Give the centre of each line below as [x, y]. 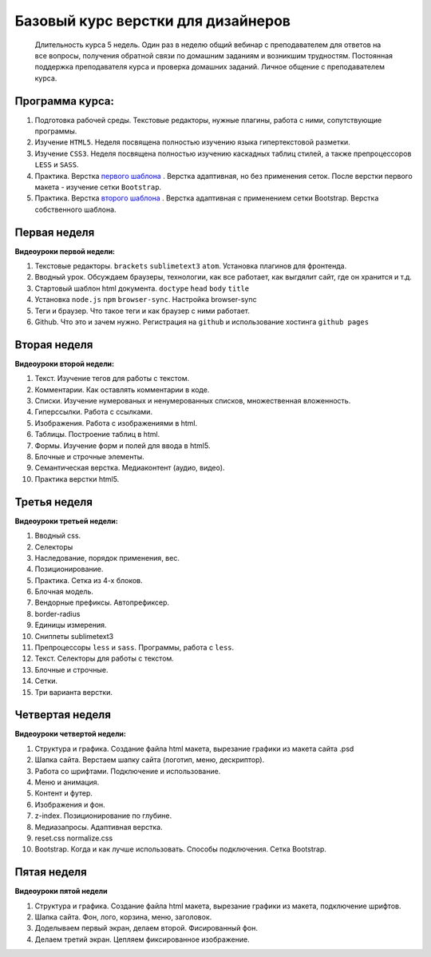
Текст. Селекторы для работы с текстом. [105, 658]
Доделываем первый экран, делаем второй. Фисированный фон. [146, 928]
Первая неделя [55, 232]
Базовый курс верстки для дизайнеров [153, 21]
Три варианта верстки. [74, 692]
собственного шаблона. [75, 209]
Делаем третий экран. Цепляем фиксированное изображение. [142, 939]
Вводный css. [58, 536]
